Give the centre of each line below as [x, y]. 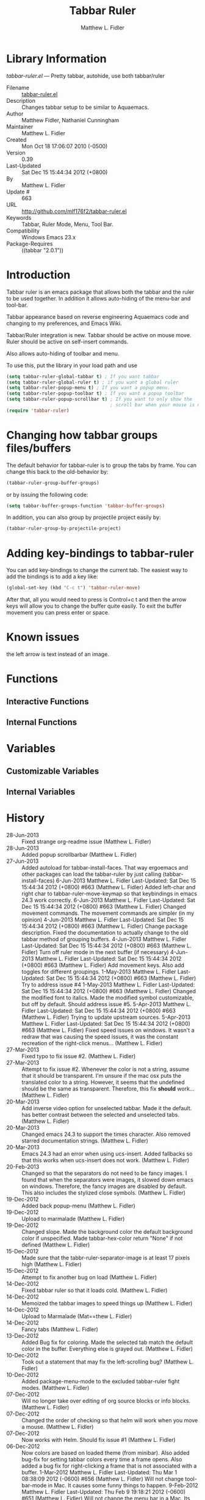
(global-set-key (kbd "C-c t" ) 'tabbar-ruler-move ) [73, 588]
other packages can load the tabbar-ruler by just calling [92, 874]
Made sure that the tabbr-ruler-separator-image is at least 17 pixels [106, 1258]
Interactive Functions [48, 701]
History [26, 818]
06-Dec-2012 [23, 1446]
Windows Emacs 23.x [49, 237]
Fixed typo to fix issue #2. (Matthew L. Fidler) [79, 1056]
